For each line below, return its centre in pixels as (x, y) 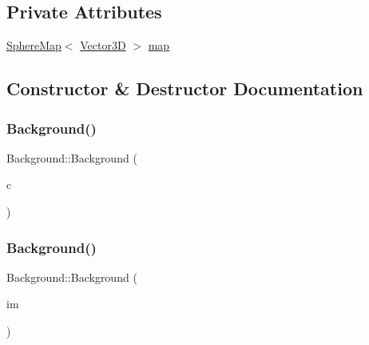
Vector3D (103, 45)
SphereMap (34, 45)
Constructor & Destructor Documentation (185, 88)
